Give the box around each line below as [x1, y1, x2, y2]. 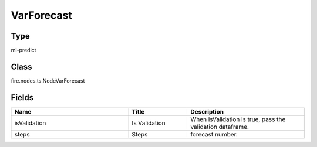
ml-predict [11, 47, 36, 54]
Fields [11, 93, 34, 102]
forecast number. [190, 130, 238, 138]
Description [190, 107, 224, 115]
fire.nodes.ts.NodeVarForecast [11, 77, 85, 84]
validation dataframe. [190, 122, 249, 131]
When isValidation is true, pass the [190, 115, 286, 123]
